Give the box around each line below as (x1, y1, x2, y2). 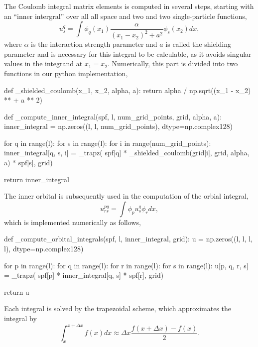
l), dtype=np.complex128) (4, 243, 84, 254)
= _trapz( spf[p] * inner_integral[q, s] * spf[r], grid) (4, 270, 164, 280)
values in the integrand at (4, 58, 83, 69)
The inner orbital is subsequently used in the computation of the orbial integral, (4, 191, 249, 201)
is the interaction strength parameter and (31, 39, 157, 49)
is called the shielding (165, 39, 231, 49)
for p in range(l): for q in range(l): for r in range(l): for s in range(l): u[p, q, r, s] (4, 260, 249, 270)
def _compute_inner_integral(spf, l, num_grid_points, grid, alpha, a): (4, 111, 222, 121)
